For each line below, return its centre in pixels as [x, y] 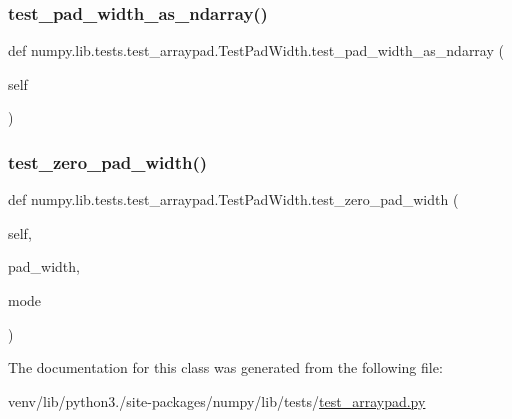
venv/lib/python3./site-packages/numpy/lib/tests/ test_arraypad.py [217, 400]
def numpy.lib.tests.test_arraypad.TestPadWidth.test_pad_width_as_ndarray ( [256, 50]
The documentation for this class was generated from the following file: [225, 367]
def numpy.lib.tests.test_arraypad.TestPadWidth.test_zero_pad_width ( [233, 199]
